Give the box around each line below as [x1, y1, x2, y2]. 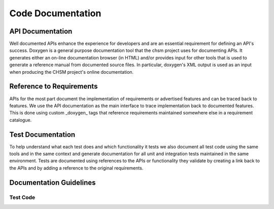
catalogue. [9, 117, 32, 123]
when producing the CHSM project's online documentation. [9, 69, 134, 75]
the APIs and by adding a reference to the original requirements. [9, 165, 144, 171]
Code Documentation [9, 8, 101, 19]
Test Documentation [9, 130, 76, 139]
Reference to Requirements [9, 82, 98, 91]
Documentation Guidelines [9, 178, 96, 187]
